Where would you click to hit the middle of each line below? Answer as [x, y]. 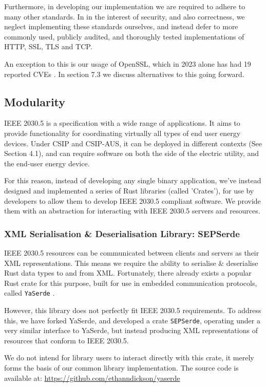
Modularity [35, 101]
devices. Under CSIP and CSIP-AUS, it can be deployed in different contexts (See [133, 143]
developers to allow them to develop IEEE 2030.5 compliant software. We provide [132, 200]
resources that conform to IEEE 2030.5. [66, 340]
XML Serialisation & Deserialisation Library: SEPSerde [122, 233]
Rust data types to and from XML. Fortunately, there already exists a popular [128, 273]
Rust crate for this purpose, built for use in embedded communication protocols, [131, 283]
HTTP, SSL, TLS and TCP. [48, 46]
